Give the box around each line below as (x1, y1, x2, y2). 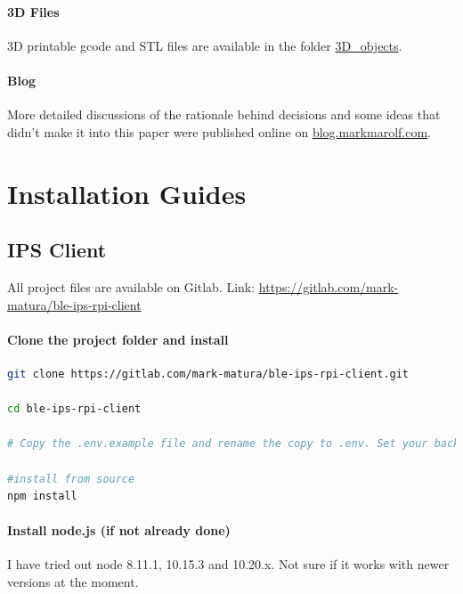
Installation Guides (7, 175, 247, 211)
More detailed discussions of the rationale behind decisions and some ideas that (7, 105, 441, 124)
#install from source (7, 472, 135, 485)
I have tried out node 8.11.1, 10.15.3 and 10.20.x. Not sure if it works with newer (7, 555, 450, 574)
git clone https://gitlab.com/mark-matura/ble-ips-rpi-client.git (7, 367, 410, 380)
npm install (7, 490, 77, 503)
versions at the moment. (7, 573, 139, 591)
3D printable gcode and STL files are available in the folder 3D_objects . (7, 36, 402, 54)
